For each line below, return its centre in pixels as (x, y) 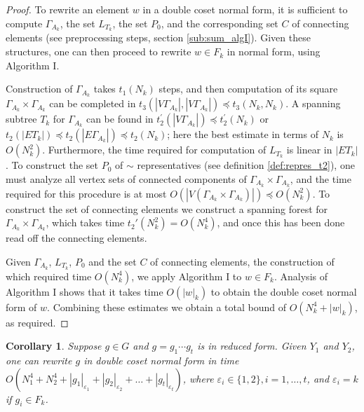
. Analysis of (301, 276)
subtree (21, 119)
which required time (49, 276)
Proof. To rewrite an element (68, 9)
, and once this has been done (281, 222)
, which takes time (85, 222)
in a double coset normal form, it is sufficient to (245, 9)
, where (198, 378)
